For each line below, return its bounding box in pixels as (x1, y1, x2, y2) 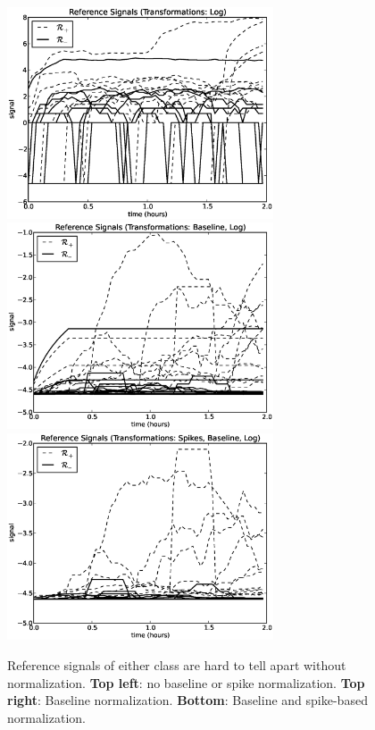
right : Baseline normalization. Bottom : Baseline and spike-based (7, 691, 368, 709)
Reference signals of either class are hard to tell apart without (7, 656, 346, 674)
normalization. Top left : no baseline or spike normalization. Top (7, 673, 365, 692)
